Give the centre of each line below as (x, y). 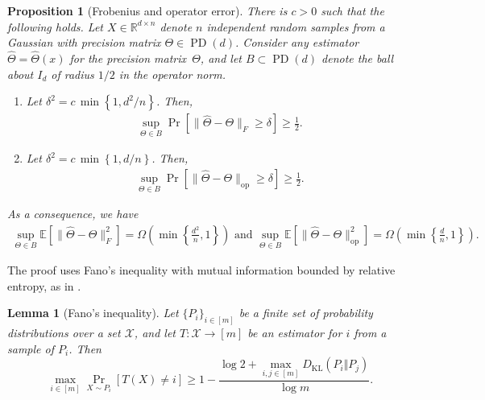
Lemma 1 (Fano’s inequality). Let (93, 313)
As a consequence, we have (73, 214)
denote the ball (358, 58)
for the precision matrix (128, 58)
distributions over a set (64, 333)
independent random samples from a (296, 26)
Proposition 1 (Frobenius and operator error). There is (147, 10)
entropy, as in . (44, 285)
